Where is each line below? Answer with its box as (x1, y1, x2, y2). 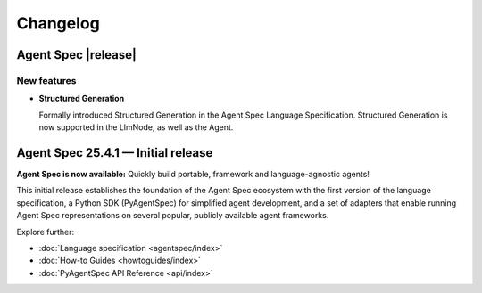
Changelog (16, 13, 100, 33)
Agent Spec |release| (16, 47, 137, 62)
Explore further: (16, 226, 75, 237)
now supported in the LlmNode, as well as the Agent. (38, 122, 234, 133)
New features (16, 74, 77, 86)
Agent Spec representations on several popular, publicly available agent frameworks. (16, 210, 329, 221)
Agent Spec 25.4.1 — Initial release (16, 145, 213, 160)
